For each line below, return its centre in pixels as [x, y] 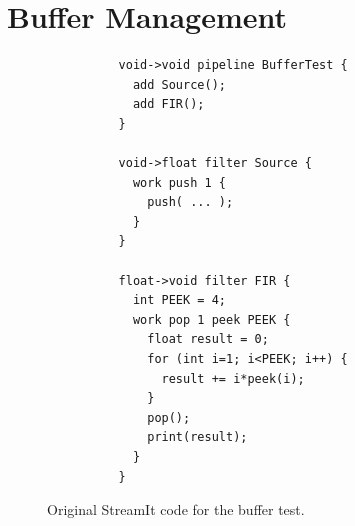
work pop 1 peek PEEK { [211, 319]
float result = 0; [208, 339]
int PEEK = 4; [179, 300]
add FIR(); [168, 104]
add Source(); [179, 84]
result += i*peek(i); [233, 378]
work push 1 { [179, 182]
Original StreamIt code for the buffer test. [176, 509]
